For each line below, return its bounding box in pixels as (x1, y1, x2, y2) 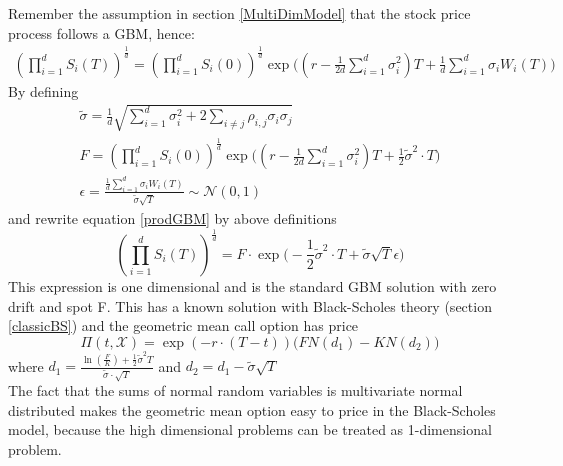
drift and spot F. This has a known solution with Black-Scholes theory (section (8, 295, 492, 316)
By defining (8, 80, 79, 101)
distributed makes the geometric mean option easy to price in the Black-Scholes (8, 399, 496, 420)
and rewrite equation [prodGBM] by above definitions (8, 208, 337, 228)
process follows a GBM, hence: (8, 22, 195, 43)
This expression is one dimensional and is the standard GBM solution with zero (8, 275, 497, 296)
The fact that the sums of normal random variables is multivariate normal (8, 380, 463, 401)
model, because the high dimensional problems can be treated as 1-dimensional (8, 419, 492, 440)
